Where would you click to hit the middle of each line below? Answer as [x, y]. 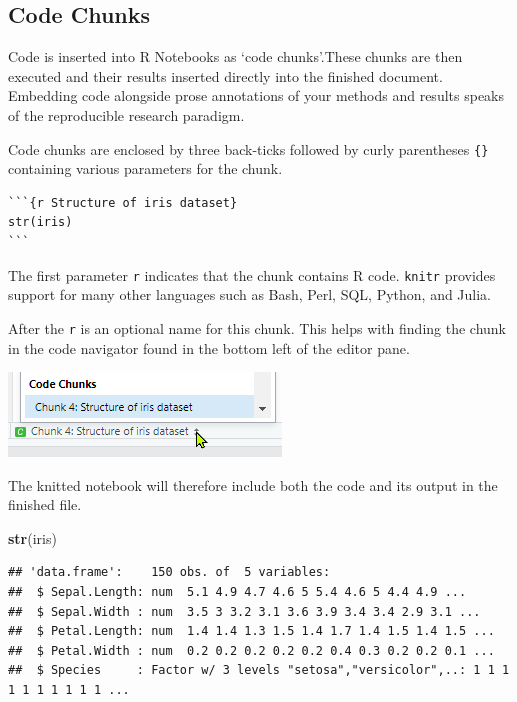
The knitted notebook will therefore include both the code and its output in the [253, 484]
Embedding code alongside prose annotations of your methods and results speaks [256, 95]
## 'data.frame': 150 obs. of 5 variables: [169, 572]
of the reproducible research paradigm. [126, 114]
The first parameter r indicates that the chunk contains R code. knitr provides [252, 274]
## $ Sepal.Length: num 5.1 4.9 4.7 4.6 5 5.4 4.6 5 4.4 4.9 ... [237, 592]
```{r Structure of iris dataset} [123, 202]
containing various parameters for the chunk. [145, 168]
